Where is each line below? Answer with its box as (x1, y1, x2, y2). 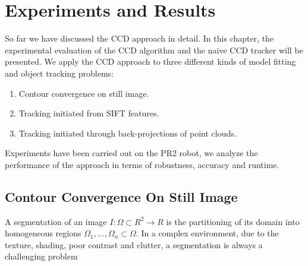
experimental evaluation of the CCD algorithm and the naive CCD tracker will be (5, 43, 303, 56)
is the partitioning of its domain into (166, 215, 300, 227)
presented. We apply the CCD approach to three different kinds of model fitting (5, 55, 296, 68)
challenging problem (5, 250, 78, 262)
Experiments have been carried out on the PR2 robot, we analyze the (5, 147, 258, 159)
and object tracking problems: (5, 66, 114, 79)
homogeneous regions (5, 227, 81, 239)
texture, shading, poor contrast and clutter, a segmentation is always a (5, 238, 263, 251)
